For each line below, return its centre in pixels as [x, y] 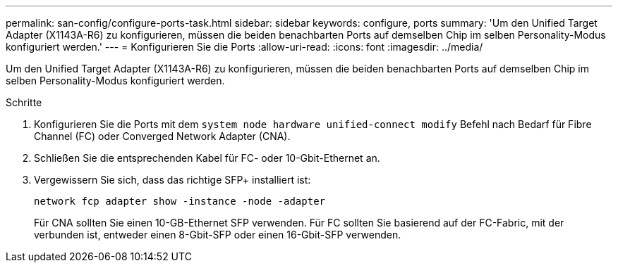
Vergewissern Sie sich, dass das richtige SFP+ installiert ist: [172, 180]
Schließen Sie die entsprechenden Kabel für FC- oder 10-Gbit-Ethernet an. [207, 158]
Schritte [24, 102]
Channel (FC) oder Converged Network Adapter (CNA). [162, 136]
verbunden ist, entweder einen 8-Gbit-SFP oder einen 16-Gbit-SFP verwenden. [218, 235]
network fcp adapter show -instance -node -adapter [180, 201]
